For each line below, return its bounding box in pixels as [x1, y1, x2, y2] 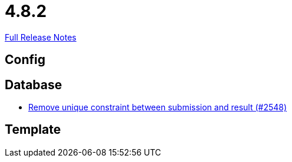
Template [5, 122, 61, 137]
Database [5, 77, 62, 92]
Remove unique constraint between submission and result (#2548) [28, 102, 287, 113]
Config [5, 52, 45, 67]
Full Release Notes [5, 32, 77, 42]
